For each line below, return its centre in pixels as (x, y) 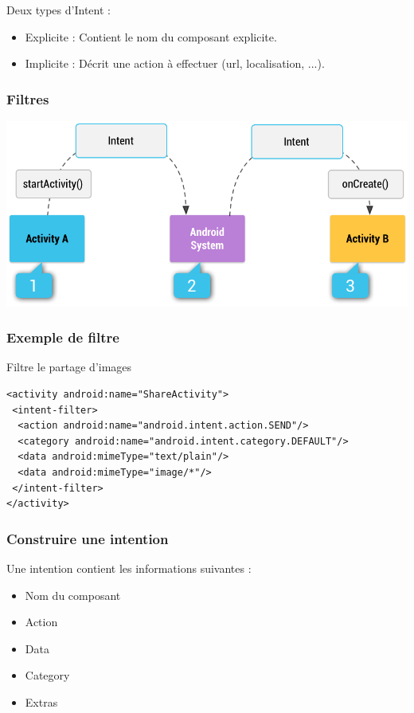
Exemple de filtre (63, 337)
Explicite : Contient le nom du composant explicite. (151, 36)
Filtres (28, 98)
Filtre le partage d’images (69, 367)
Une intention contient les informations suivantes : (129, 568)
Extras (41, 701)
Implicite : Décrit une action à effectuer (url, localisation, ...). (175, 63)
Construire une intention (88, 538)
